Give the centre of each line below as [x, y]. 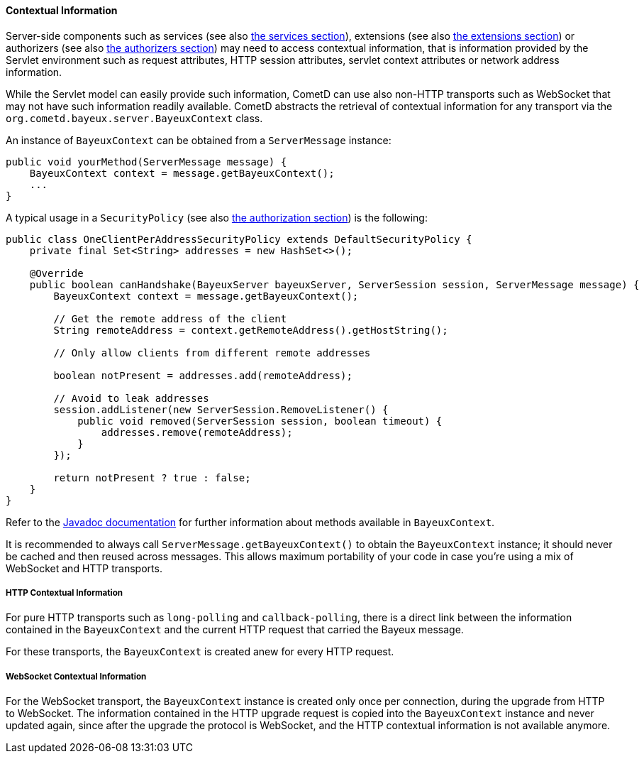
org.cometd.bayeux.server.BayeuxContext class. [134, 118]
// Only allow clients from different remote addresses [212, 353]
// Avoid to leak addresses [131, 398]
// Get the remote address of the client [170, 318]
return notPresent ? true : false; [152, 477]
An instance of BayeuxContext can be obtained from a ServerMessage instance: [199, 140]
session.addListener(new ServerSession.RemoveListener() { [221, 409]
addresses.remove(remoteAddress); [197, 432]
